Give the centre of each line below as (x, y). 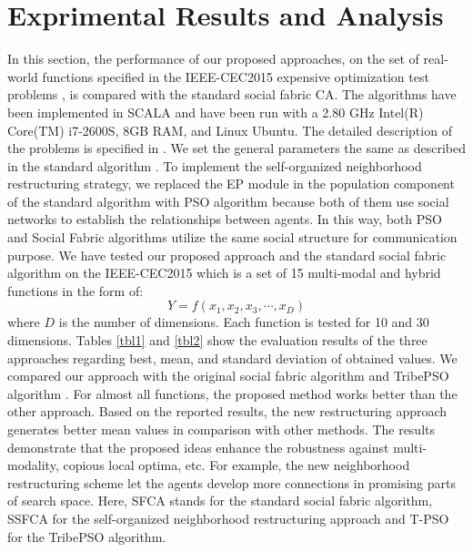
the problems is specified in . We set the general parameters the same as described (236, 148)
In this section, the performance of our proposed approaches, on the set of (213, 59)
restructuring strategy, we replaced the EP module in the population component (231, 184)
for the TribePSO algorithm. (87, 536)
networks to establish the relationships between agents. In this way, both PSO (225, 219)
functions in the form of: (75, 290)
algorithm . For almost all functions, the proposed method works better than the (232, 393)
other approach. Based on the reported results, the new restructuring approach (227, 411)
